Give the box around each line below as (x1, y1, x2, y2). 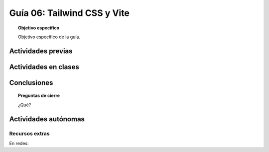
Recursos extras (9, 130, 50, 137)
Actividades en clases (9, 63, 79, 71)
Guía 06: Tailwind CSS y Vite (9, 7, 130, 18)
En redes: (9, 140, 29, 146)
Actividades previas (9, 47, 73, 55)
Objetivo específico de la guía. (18, 34, 81, 40)
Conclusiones (9, 78, 53, 87)
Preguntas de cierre (18, 92, 60, 99)
